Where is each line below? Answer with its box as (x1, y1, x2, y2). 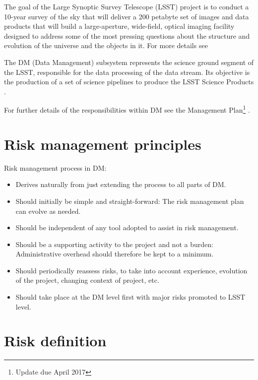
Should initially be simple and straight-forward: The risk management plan (15, 195, 244, 206)
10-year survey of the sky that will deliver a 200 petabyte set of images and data (4, 11, 249, 21)
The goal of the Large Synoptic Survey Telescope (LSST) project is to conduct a (4, 1, 249, 11)
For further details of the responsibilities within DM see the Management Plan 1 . (4, 103, 250, 115)
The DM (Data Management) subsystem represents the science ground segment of (4, 57, 254, 67)
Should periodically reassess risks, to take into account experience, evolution (15, 265, 248, 275)
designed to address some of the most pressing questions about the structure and (4, 30, 250, 41)
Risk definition (4, 330, 107, 351)
